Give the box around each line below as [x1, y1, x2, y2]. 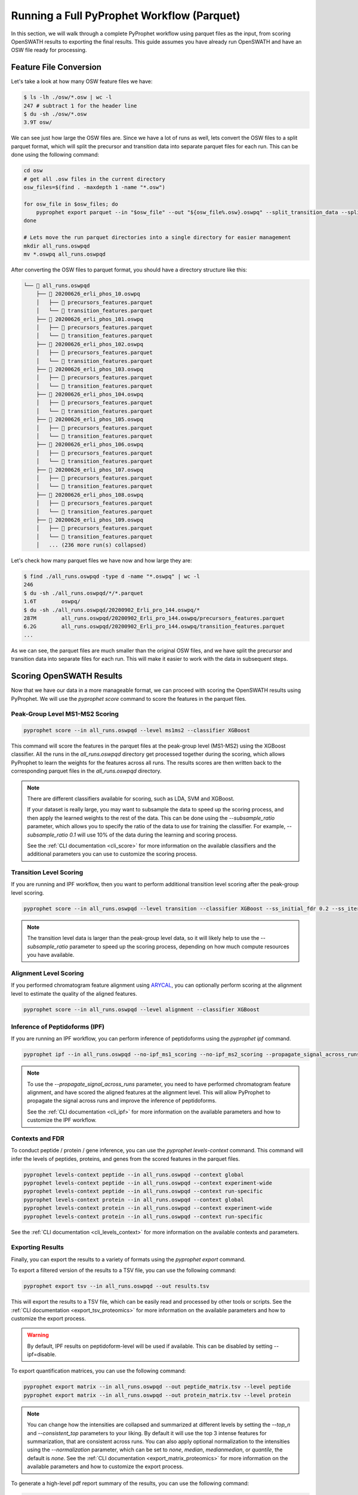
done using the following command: [11, 151, 100, 158]
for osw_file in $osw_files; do [23, 200, 119, 208]
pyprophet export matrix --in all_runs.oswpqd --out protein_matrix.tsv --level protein [23, 1392, 292, 1399]
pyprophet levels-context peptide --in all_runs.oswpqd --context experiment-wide [23, 1180, 273, 1186]
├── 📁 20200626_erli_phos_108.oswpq [36, 491, 143, 498]
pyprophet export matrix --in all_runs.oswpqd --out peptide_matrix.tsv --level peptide [23, 1383, 292, 1390]
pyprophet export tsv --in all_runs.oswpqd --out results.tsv [23, 1283, 209, 1290]
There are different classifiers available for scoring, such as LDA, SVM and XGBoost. [27, 795, 235, 802]
